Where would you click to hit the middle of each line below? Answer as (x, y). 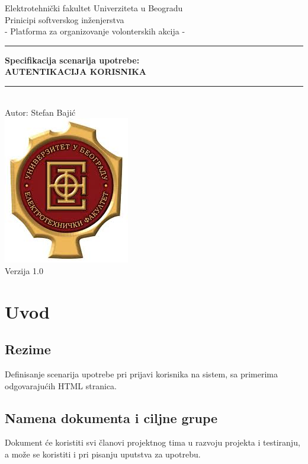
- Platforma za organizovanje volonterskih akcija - (95, 31)
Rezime (28, 349)
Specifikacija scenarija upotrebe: (72, 60)
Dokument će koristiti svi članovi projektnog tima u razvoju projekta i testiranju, (153, 442)
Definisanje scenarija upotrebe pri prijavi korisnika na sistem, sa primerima (142, 374)
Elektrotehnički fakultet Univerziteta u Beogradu (94, 8)
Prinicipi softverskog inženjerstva (65, 19)
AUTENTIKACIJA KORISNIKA (76, 71)
